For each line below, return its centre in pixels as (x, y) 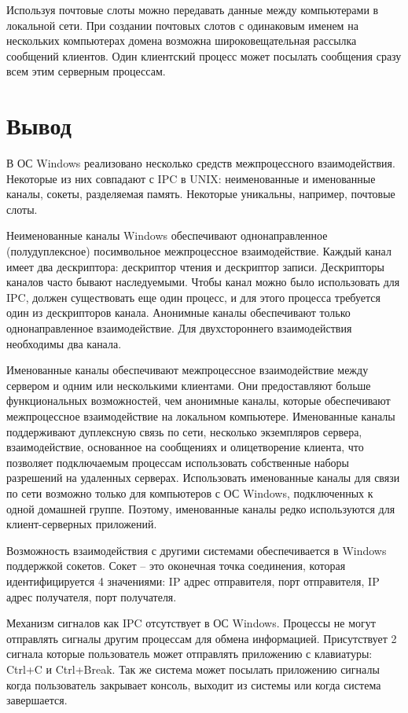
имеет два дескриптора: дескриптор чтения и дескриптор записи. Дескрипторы (195, 266)
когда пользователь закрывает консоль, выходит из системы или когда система (194, 684)
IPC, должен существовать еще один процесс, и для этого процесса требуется (193, 297)
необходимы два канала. (64, 343)
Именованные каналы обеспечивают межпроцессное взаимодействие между (187, 370)
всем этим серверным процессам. (86, 71)
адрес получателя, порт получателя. (92, 596)
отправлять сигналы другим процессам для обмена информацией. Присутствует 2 (202, 638)
